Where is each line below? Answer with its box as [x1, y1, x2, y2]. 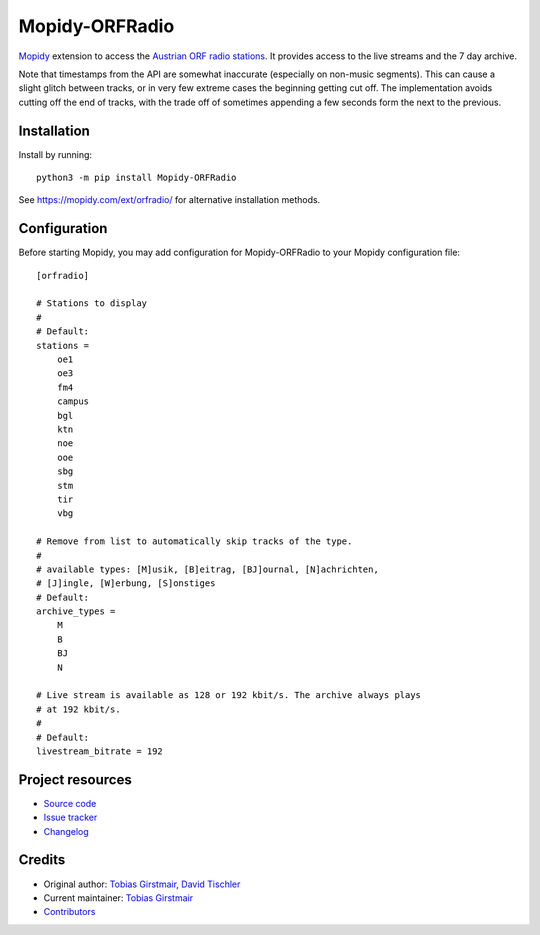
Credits [18, 851, 66, 869]
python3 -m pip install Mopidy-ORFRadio [36, 172, 237, 184]
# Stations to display [36, 298, 148, 309]
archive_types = [36, 606, 116, 617]
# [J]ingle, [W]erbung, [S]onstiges [36, 578, 216, 589]
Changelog [43, 825, 89, 837]
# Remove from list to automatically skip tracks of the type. [36, 536, 353, 547]
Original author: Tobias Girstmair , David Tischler [43, 878, 241, 890]
